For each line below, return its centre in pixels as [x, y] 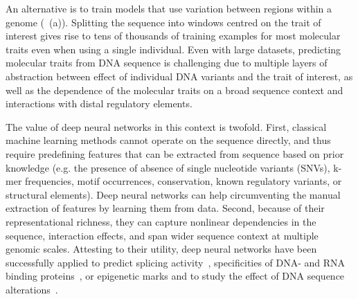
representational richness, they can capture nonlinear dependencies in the [161, 221]
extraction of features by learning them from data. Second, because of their [165, 208]
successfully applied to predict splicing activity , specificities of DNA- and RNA [176, 262]
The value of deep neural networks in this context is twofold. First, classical [166, 126]
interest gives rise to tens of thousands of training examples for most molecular [173, 36]
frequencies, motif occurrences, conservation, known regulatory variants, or [184, 181]
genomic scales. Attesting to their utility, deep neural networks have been [161, 249]
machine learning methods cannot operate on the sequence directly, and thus [168, 140]
